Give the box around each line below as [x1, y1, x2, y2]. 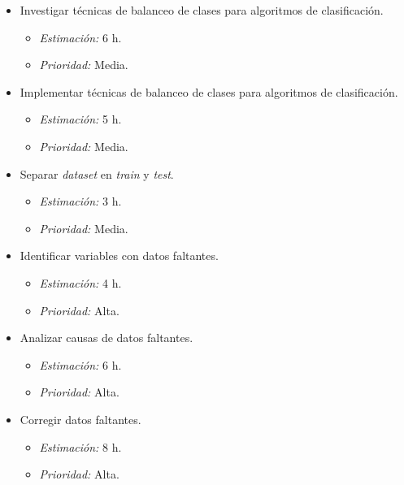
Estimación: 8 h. [39, 438, 122, 455]
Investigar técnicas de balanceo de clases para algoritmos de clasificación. [20, 2, 384, 18]
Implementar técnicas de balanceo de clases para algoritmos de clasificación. [20, 83, 398, 100]
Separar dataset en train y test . [20, 165, 174, 182]
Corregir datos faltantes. [20, 410, 141, 427]
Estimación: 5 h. [39, 110, 122, 128]
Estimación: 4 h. [39, 274, 122, 291]
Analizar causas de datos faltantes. [20, 329, 193, 346]
